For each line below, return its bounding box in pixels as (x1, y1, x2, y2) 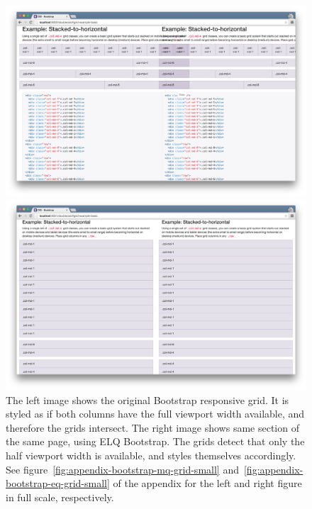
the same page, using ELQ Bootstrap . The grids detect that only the (6, 434, 305, 449)
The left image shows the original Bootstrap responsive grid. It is (6, 392, 289, 407)
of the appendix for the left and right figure (113, 476, 302, 491)
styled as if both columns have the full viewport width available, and (6, 406, 305, 421)
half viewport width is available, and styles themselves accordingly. (6, 448, 296, 462)
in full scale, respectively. (6, 489, 114, 504)
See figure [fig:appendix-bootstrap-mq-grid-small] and (6, 462, 239, 476)
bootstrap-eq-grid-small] (6, 476, 110, 491)
